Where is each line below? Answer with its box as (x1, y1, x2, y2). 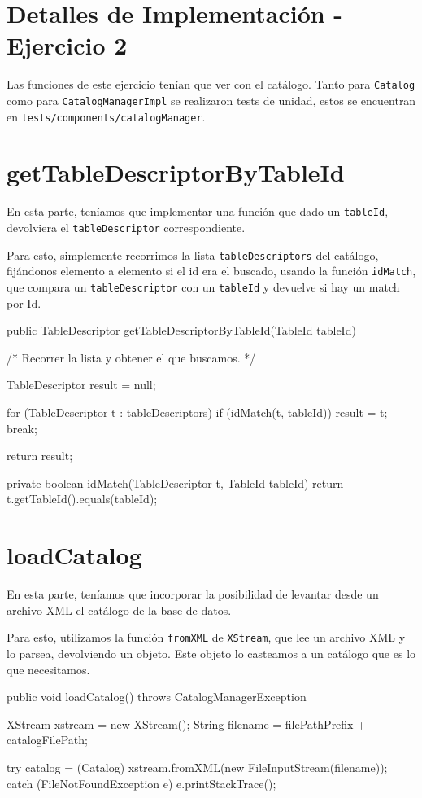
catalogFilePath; (7, 731, 88, 748)
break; (7, 419, 37, 436)
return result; (7, 447, 73, 464)
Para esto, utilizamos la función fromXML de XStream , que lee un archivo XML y (7, 629, 406, 646)
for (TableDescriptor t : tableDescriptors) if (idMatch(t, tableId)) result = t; (7, 404, 388, 421)
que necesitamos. (7, 660, 90, 677)
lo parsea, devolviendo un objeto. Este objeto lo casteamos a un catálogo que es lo (7, 645, 416, 661)
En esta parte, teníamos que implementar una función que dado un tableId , (7, 203, 389, 220)
